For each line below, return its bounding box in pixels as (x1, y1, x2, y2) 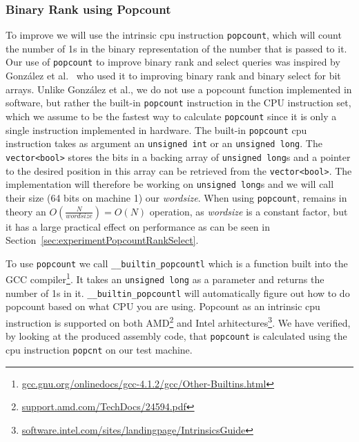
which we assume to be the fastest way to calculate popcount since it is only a (6, 108, 337, 123)
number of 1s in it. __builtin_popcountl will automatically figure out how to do (6, 285, 350, 300)
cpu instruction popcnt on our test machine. (6, 342, 193, 356)
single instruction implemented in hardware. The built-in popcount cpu (6, 122, 307, 137)
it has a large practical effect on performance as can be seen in (6, 219, 270, 233)
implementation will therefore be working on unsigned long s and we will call (6, 177, 334, 191)
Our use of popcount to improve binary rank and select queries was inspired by (6, 55, 340, 69)
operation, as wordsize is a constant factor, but (149, 204, 348, 218)
